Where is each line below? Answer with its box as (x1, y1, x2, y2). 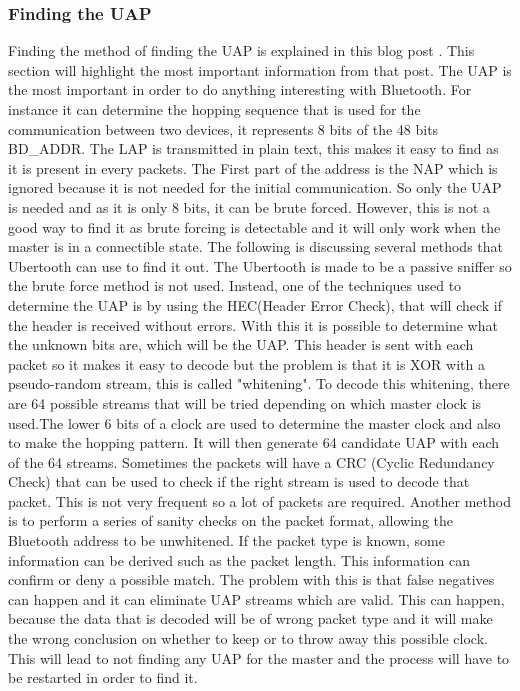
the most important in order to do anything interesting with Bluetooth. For (8, 79, 472, 100)
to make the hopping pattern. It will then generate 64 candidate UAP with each (8, 432, 500, 453)
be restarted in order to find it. (8, 667, 198, 688)
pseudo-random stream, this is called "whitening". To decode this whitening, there (8, 373, 510, 394)
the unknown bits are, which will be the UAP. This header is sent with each (8, 334, 474, 355)
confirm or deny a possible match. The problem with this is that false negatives (8, 569, 495, 590)
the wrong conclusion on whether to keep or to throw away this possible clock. (8, 628, 488, 649)
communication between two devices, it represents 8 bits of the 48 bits (8, 118, 439, 139)
